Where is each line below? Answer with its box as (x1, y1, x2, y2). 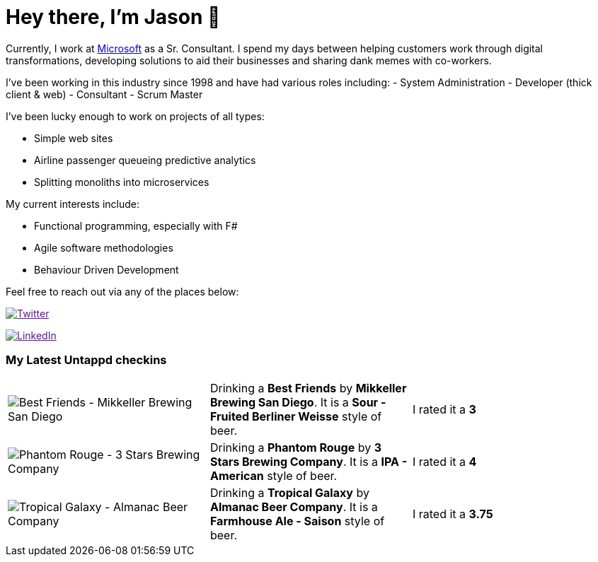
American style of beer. (209, 468, 338, 483)
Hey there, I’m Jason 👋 (6, 5, 221, 29)
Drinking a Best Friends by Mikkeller (209, 380, 407, 395)
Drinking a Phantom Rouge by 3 (209, 440, 381, 455)
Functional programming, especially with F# (34, 219, 238, 232)
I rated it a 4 (412, 454, 477, 469)
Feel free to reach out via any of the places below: (6, 285, 239, 298)
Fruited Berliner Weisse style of (209, 409, 382, 423)
